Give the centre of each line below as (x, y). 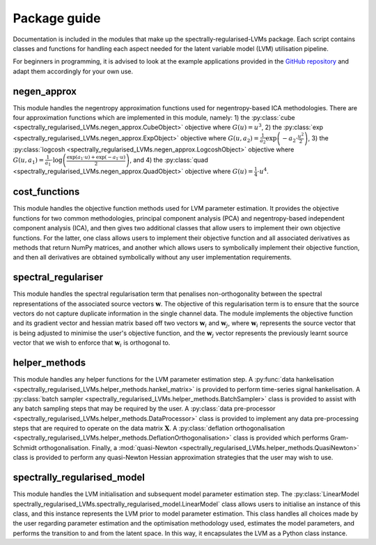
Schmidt (25, 447)
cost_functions (46, 192)
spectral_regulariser (58, 277)
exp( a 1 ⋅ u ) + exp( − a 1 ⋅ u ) (96, 158)
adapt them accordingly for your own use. (73, 71)
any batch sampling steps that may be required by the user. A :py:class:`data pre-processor (144, 409)
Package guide (57, 18)
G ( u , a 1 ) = (29, 161)
